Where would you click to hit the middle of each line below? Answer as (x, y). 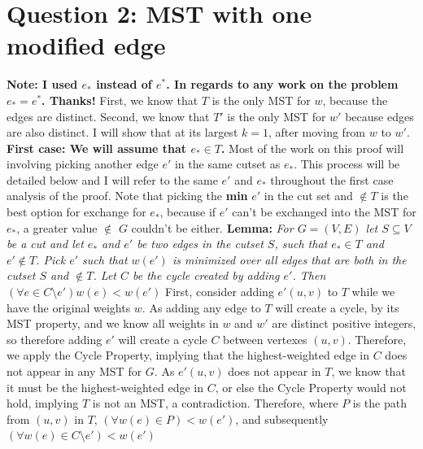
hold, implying (43, 403)
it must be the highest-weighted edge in (105, 387)
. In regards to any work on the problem (282, 84)
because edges (379, 116)
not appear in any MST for (74, 371)
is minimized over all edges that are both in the (289, 259)
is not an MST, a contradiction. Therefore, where (215, 403)
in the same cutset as (227, 164)
